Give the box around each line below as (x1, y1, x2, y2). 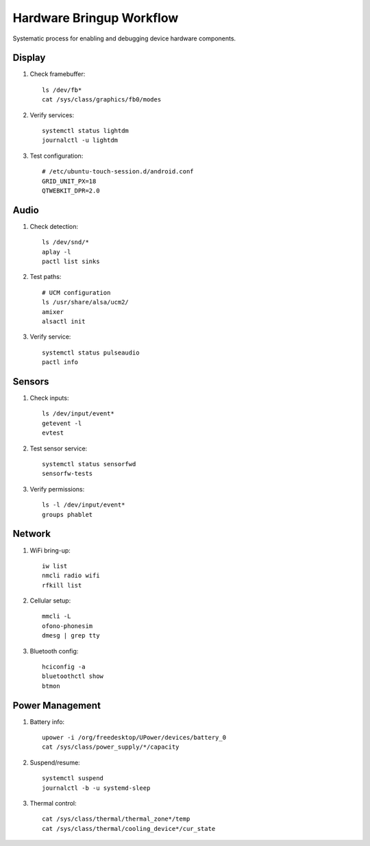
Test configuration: (29, 152, 84, 160)
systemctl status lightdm (42, 127, 129, 135)
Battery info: (29, 717, 65, 726)
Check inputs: (29, 394, 69, 402)
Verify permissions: (29, 485, 85, 493)
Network (12, 528, 51, 540)
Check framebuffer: (29, 70, 86, 78)
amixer (42, 308, 64, 315)
